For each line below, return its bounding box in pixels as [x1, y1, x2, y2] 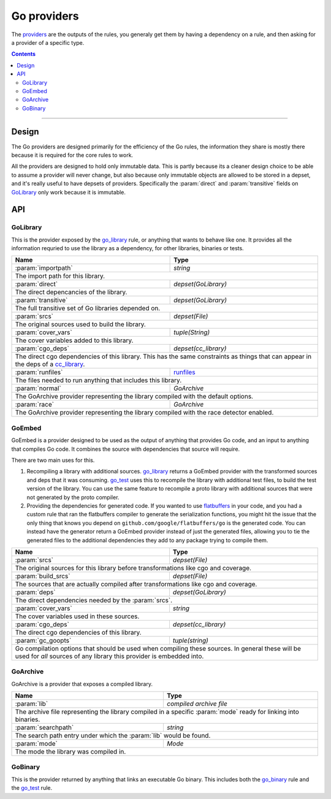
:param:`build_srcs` [15, 572, 70, 580]
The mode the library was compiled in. [15, 747, 126, 756]
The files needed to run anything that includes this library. [15, 376, 182, 384]
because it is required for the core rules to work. [11, 151, 134, 159]
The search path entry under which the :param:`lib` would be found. [15, 732, 211, 740]
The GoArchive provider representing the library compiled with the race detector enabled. [15, 408, 274, 417]
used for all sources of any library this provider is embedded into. [15, 652, 204, 660]
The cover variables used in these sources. [15, 612, 140, 621]
